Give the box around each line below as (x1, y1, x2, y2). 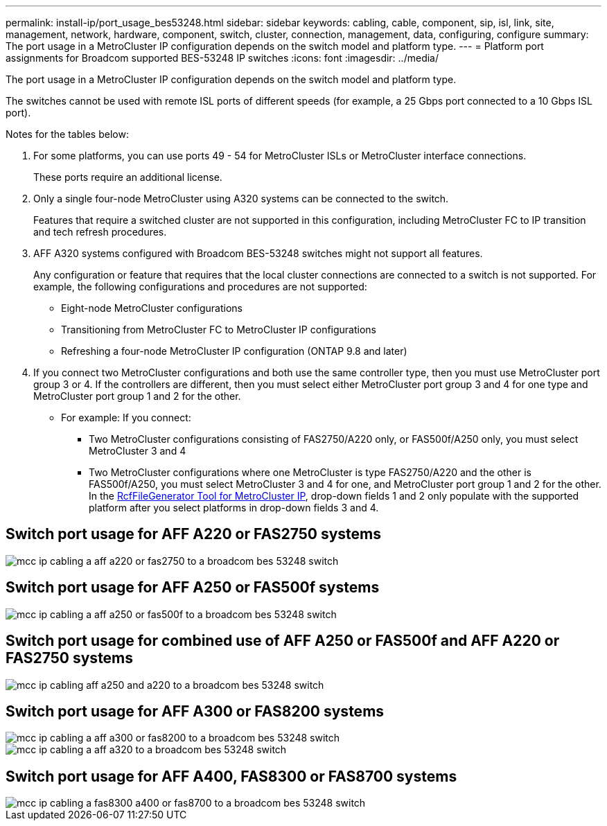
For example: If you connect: (61, 412, 191, 423)
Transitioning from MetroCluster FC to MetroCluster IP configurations (61, 324, 377, 335)
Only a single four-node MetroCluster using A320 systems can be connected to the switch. (33, 193, 449, 204)
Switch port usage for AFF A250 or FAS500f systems (6, 579, 380, 597)
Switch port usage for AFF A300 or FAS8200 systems (6, 702, 385, 720)
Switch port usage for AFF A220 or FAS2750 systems (6, 525, 382, 543)
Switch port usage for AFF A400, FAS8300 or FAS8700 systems (6, 767, 457, 785)
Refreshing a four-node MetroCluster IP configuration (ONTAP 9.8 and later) (61, 345, 407, 357)
